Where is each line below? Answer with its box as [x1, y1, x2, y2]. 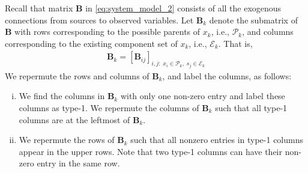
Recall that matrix [5, 2, 73, 14]
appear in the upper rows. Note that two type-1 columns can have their [19, 145, 282, 157]
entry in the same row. [37, 157, 120, 169]
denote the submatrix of [209, 13, 298, 26]
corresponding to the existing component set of [5, 37, 178, 49]
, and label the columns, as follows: [162, 69, 292, 82]
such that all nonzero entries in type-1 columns [130, 133, 304, 146]
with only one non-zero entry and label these [120, 90, 285, 102]
